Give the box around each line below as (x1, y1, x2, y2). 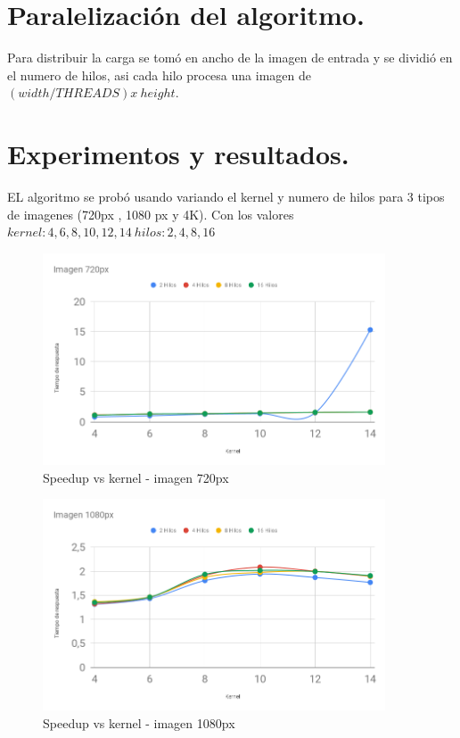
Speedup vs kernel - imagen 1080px (43, 714, 235, 733)
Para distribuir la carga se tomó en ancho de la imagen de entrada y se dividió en (7, 48, 453, 67)
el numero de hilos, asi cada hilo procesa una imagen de (7, 65, 311, 84)
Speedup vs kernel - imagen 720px (43, 468, 229, 486)
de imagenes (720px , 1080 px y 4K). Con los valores (7, 204, 294, 223)
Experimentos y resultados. (7, 136, 349, 172)
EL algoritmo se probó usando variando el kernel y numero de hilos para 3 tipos (7, 187, 445, 206)
